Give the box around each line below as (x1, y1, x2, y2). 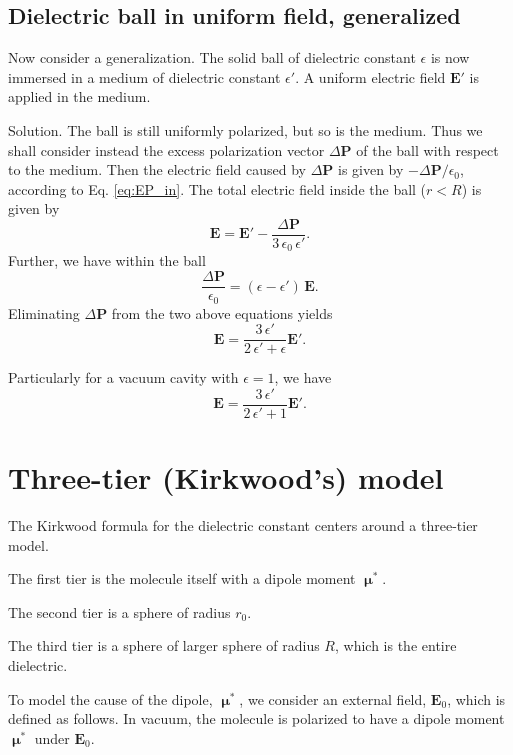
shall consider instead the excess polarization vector (8, 139, 325, 160)
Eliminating (8, 302, 80, 323)
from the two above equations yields (111, 302, 333, 323)
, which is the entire (335, 635, 457, 656)
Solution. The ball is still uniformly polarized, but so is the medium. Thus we (8, 119, 483, 140)
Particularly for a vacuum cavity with (8, 367, 239, 388)
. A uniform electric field (295, 66, 446, 87)
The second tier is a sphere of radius (8, 601, 231, 622)
